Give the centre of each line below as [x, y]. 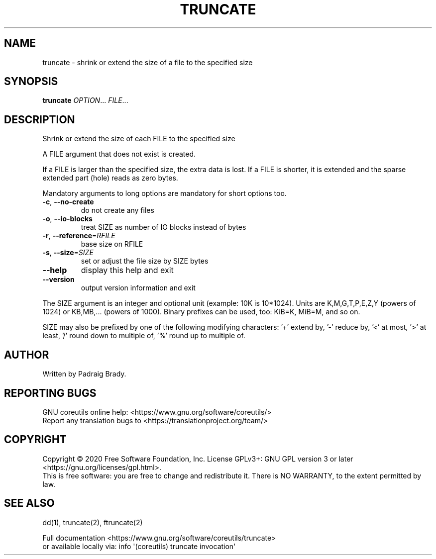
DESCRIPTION [40, 119]
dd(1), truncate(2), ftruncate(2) [93, 522]
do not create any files [117, 210]
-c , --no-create [68, 202]
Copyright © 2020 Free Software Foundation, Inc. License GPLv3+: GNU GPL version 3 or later [198, 459]
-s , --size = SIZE [68, 253]
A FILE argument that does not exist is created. [119, 154]
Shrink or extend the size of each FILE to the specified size [139, 139]
